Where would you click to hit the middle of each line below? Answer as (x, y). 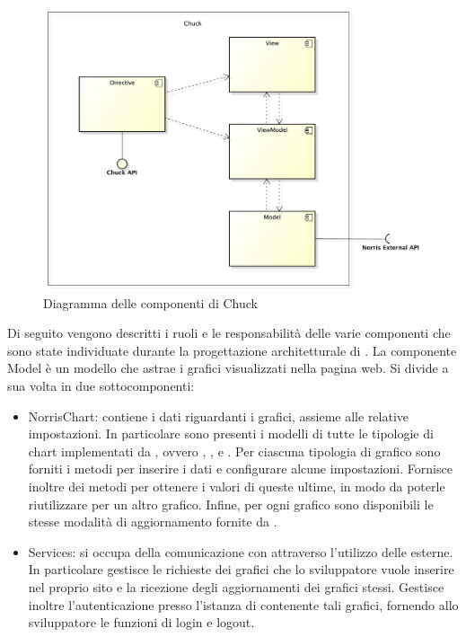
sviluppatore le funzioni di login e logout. (141, 622)
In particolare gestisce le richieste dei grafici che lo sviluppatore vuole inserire (241, 569)
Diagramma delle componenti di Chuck (151, 302)
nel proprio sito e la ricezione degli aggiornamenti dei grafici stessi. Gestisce (236, 587)
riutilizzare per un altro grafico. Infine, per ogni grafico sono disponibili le (231, 504)
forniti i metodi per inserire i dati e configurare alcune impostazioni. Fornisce (240, 469)
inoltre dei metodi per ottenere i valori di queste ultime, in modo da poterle (237, 487)
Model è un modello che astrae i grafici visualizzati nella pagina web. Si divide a (228, 368)
